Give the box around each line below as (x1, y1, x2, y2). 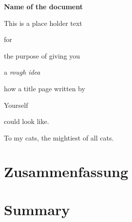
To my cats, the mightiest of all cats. (4, 132, 114, 142)
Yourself (4, 100, 28, 110)
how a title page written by (4, 83, 85, 93)
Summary (4, 199, 70, 219)
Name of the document (4, 1, 83, 11)
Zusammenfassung (4, 161, 129, 181)
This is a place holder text (4, 18, 82, 28)
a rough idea (4, 67, 40, 77)
